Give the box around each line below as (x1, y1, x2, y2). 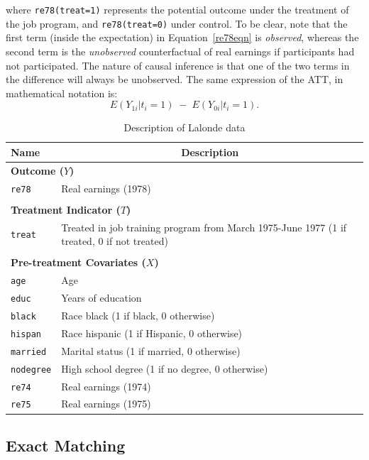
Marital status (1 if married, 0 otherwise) (61, 343, 241, 358)
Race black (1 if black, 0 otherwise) (61, 307, 215, 322)
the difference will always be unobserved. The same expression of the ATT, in (6, 72, 343, 87)
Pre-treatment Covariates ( (11, 255, 146, 270)
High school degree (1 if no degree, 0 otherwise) (61, 361, 268, 376)
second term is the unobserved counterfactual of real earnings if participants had (6, 43, 355, 58)
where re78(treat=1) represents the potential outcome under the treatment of (6, 2, 349, 16)
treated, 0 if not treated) (61, 234, 168, 248)
